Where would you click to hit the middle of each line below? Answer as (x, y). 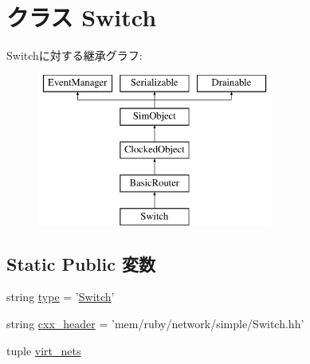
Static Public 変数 (81, 263)
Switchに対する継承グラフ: (75, 55)
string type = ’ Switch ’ (61, 297)
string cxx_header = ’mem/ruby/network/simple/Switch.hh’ (155, 324)
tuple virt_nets (44, 350)
